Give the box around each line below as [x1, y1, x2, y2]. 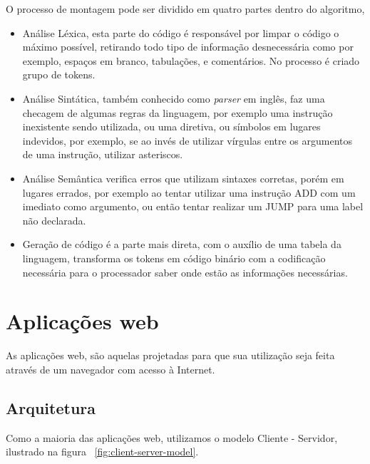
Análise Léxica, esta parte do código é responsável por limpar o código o [22, 25, 339, 40]
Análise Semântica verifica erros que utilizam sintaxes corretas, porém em [22, 170, 344, 185]
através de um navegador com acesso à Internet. [6, 361, 215, 376]
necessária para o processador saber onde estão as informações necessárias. [22, 264, 348, 279]
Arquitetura [6, 396, 96, 418]
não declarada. [22, 212, 86, 227]
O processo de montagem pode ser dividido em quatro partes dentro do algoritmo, [6, 1, 365, 16]
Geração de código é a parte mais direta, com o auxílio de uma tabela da [22, 237, 341, 252]
